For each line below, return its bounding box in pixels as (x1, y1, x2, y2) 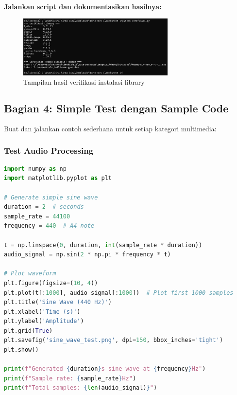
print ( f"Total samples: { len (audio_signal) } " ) (4, 384, 157, 392)
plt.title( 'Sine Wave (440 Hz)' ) (4, 299, 112, 306)
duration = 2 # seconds (4, 203, 84, 211)
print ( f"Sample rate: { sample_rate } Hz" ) (4, 375, 136, 382)
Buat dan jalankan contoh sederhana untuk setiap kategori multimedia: (4, 123, 217, 133)
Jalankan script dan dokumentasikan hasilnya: (4, 1, 162, 11)
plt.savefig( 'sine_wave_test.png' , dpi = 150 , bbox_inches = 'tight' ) (4, 337, 223, 344)
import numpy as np (4, 165, 67, 172)
